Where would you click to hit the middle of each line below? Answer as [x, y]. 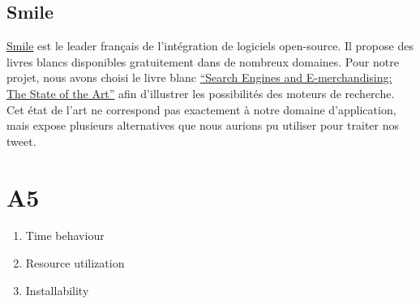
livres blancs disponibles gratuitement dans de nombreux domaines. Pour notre [203, 61]
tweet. [21, 141]
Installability [57, 290]
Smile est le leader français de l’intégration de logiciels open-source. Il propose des [210, 46]
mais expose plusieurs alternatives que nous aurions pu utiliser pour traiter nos [203, 125]
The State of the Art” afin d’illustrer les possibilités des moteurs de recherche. [201, 93]
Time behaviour [65, 235]
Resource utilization [75, 263]
